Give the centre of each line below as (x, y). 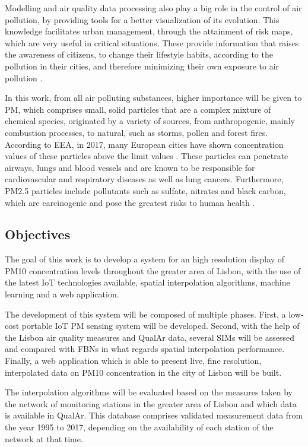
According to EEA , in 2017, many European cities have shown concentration (144, 144)
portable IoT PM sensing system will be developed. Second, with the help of (161, 326)
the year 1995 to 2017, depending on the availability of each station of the (139, 427)
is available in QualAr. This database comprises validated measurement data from (154, 415)
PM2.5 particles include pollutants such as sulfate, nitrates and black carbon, (145, 190)
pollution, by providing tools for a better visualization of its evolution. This (142, 19)
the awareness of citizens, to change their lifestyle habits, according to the (139, 54)
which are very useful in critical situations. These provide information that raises (152, 42)
